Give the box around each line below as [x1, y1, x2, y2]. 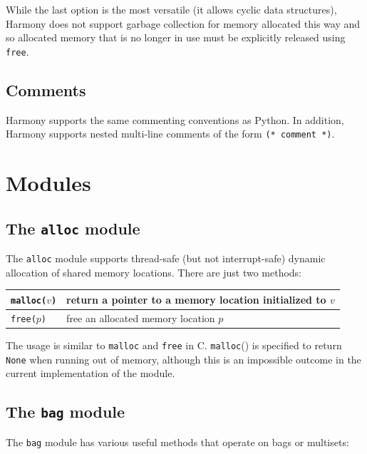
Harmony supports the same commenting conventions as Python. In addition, [6, 112, 344, 127]
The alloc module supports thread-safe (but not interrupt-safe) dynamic [6, 251, 326, 266]
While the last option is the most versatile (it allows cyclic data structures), [6, 2, 337, 16]
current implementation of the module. [6, 366, 175, 381]
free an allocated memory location [66, 310, 215, 325]
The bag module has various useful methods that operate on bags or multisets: [6, 434, 349, 449]
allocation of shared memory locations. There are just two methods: [6, 264, 302, 279]
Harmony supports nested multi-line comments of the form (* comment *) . [6, 126, 335, 141]
